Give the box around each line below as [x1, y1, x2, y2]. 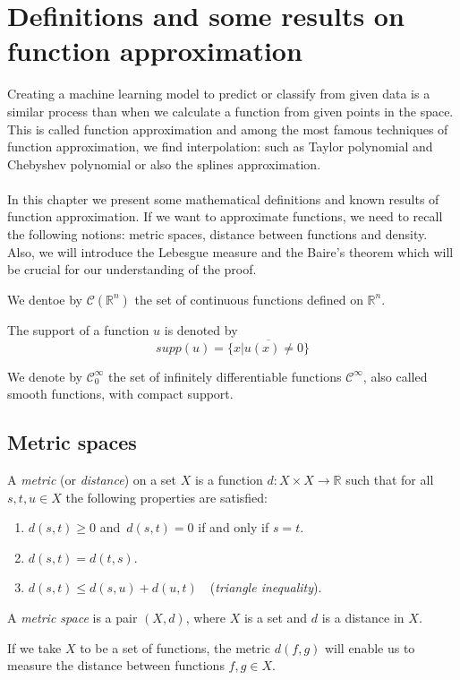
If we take [7, 638, 62, 657]
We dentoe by [7, 289, 82, 308]
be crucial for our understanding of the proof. [7, 260, 257, 279]
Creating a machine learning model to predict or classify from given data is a [7, 84, 430, 103]
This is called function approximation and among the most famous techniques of [7, 119, 448, 138]
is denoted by [164, 320, 238, 339]
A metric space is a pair [7, 608, 138, 627]
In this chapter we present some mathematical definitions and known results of [7, 189, 439, 208]
